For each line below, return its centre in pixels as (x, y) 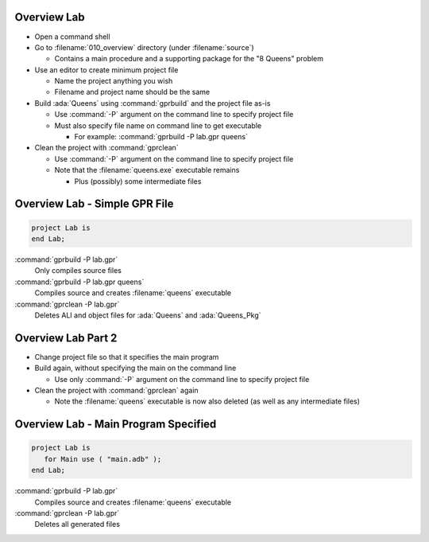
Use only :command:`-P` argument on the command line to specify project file (182, 379)
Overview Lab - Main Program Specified (116, 425)
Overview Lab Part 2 (66, 338)
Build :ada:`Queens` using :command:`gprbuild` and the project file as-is (153, 103)
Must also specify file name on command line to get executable (158, 125)
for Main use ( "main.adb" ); (103, 459)
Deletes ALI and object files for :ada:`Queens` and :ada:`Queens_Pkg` (148, 315)
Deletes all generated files (77, 524)
